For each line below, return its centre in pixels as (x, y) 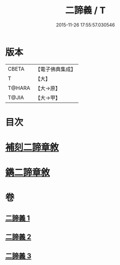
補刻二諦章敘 (32, 148)
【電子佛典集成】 (56, 69)
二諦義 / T (85, 10)
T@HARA (19, 88)
